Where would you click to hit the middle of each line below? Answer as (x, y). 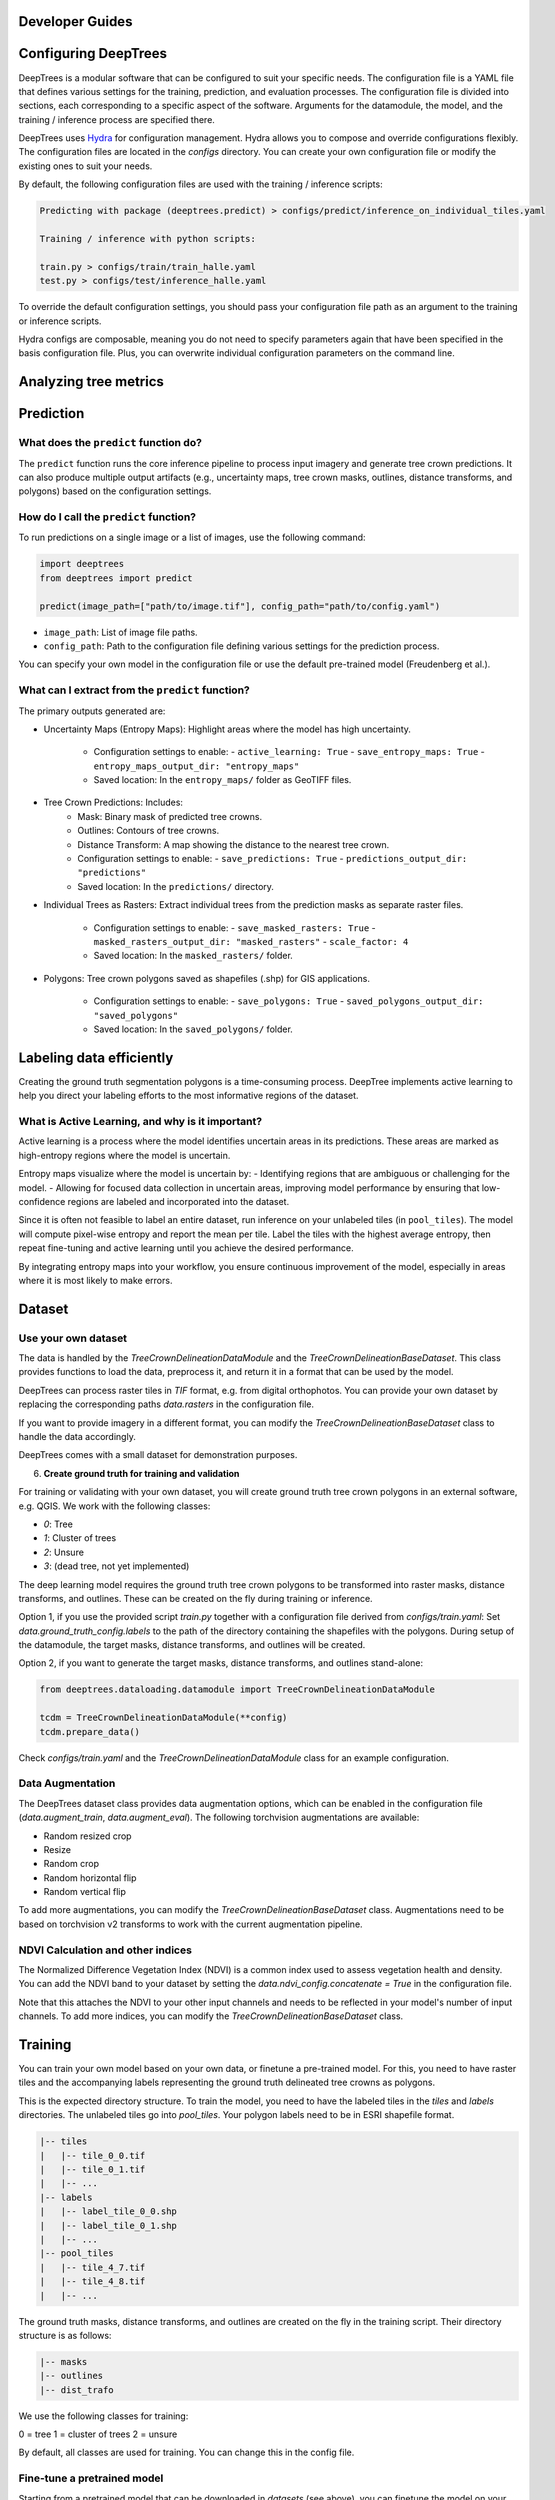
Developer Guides (75, 21)
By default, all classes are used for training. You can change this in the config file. (186, 2452)
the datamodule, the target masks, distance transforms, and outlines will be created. (192, 1645)
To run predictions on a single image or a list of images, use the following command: (192, 537)
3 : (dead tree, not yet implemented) (116, 1566)
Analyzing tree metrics (91, 381)
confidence (42, 1201)
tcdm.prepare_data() (89, 1731)
